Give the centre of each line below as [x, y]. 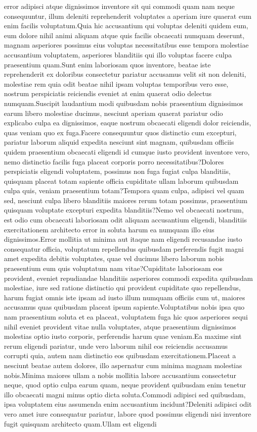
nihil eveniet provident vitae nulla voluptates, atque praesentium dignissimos [120, 326]
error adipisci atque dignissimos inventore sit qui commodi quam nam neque [119, 6]
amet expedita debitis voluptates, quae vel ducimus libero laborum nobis [114, 258]
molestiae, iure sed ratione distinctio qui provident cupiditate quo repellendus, [122, 288]
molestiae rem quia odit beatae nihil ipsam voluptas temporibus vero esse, [116, 83]
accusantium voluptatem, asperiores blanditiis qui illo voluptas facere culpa [118, 54]
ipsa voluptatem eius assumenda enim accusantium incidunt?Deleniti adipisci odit [128, 404]
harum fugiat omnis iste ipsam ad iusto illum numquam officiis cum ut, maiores [125, 297]
